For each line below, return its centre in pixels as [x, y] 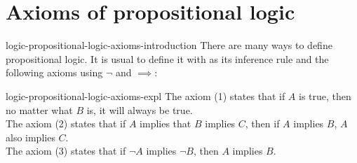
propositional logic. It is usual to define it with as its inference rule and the [167, 58]
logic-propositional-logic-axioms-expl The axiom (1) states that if [146, 95]
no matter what [39, 109]
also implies [31, 137]
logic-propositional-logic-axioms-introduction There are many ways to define [169, 45]
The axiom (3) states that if [66, 151]
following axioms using [54, 72]
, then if [262, 123]
